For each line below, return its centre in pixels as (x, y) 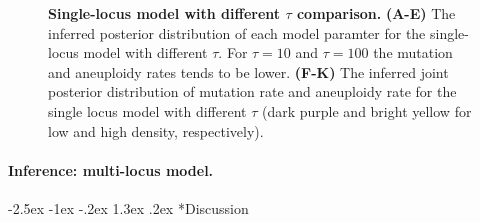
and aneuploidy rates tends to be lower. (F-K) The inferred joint (248, 71)
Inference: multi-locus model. (111, 169)
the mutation (413, 52)
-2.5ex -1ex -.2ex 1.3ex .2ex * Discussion (128, 207)
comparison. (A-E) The (376, 13)
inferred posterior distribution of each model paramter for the (237, 32)
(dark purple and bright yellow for (366, 110)
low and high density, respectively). (156, 130)
